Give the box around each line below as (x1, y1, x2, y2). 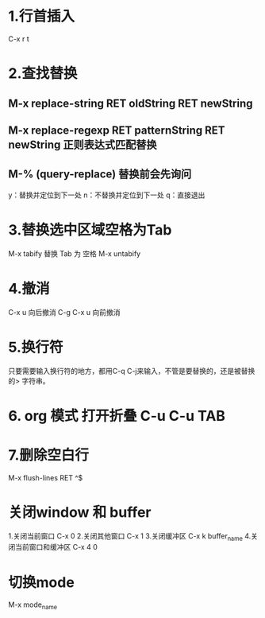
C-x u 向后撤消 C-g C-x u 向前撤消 (8, 307, 121, 317)
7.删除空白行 (8, 446, 90, 464)
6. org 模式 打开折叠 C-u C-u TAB (8, 406, 226, 425)
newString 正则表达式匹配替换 (8, 138, 157, 151)
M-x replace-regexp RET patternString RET (8, 123, 225, 137)
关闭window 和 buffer (8, 503, 152, 521)
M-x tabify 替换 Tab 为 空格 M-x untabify (8, 248, 141, 258)
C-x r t (8, 33, 29, 44)
